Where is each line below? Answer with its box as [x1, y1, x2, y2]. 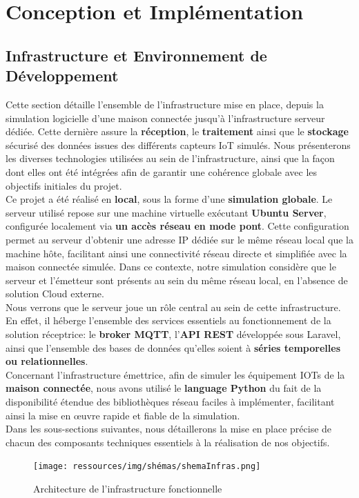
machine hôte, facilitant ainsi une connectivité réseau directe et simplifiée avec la [6, 246, 347, 260]
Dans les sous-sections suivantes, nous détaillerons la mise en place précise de [6, 421, 332, 436]
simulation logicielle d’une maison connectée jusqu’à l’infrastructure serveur [6, 110, 325, 125]
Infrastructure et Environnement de [6, 44, 267, 66]
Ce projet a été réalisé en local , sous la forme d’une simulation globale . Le [6, 192, 333, 206]
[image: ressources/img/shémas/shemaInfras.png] [33, 461, 261, 472]
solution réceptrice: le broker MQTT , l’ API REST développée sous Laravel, [6, 327, 341, 341]
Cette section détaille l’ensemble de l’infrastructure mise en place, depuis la [6, 97, 324, 111]
